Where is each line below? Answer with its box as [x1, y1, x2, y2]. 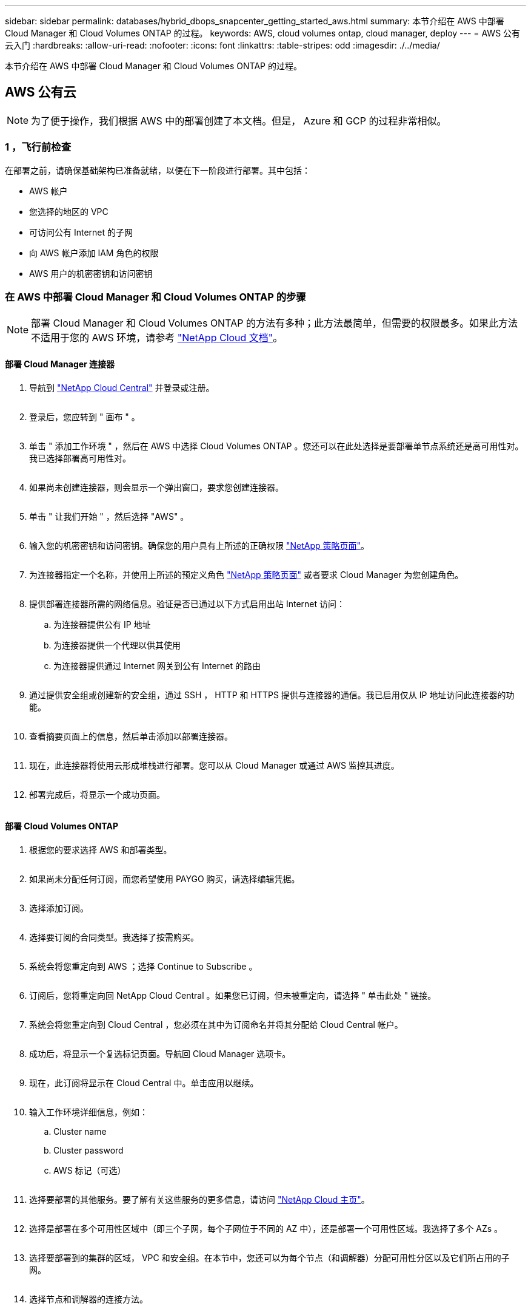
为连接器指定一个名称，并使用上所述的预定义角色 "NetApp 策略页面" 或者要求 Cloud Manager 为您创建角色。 [29, 569, 464, 580]
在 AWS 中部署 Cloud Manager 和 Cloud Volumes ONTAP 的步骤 [5, 290, 306, 303]
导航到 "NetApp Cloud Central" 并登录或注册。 [29, 382, 215, 393]
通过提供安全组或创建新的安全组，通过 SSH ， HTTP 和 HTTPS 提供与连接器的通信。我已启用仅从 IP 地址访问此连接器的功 [29, 689, 515, 700]
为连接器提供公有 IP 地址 [53, 619, 151, 630]
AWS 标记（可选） [53, 1164, 126, 1175]
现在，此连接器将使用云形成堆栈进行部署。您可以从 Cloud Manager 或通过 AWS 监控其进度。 [29, 760, 399, 770]
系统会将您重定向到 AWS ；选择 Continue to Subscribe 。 [29, 960, 258, 971]
